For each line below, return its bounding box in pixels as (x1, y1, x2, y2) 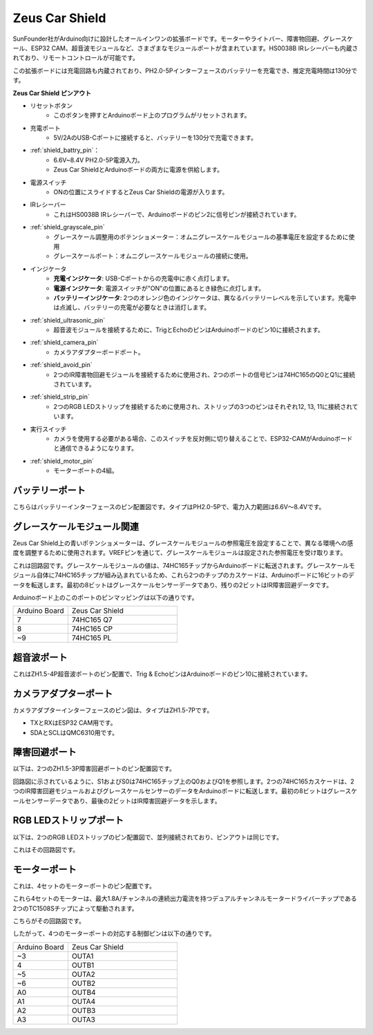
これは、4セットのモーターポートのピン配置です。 (12, 882, 155, 890)
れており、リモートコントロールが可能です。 (12, 54, 140, 62)
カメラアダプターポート (12, 687, 113, 699)
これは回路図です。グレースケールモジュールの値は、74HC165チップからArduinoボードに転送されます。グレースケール (12, 561, 349, 569)
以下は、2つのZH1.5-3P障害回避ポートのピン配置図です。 (12, 764, 176, 773)
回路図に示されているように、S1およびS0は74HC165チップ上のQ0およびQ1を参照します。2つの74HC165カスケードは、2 (12, 777, 355, 786)
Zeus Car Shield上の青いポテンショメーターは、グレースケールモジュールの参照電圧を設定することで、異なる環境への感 (12, 539, 354, 547)
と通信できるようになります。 (53, 444, 138, 453)
